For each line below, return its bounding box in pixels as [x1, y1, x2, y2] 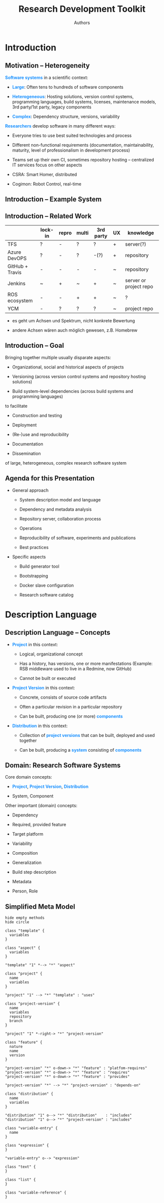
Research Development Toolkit [19, 3, 145, 15]
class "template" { [5, 928, 45, 933]
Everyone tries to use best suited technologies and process [12, 132, 132, 138]
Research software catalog [19, 592, 74, 598]
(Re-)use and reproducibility [12, 431, 69, 437]
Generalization [12, 860, 41, 865]
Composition [12, 850, 38, 856]
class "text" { [5, 1164, 36, 1170]
